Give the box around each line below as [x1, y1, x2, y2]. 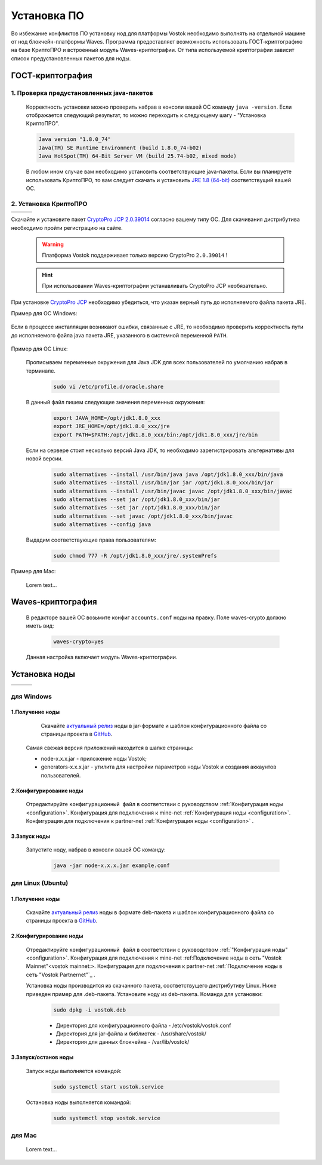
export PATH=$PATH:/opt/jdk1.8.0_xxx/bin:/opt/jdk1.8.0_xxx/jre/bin [53, 431, 258, 438]
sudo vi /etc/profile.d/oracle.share [53, 383, 164, 390]
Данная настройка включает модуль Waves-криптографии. [26, 654, 178, 661]
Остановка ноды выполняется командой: [26, 1099, 131, 1106]
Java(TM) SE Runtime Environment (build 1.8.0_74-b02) [38, 144, 202, 151]
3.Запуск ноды [11, 832, 51, 840]
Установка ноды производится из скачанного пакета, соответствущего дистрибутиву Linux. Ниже [26, 982, 277, 989]
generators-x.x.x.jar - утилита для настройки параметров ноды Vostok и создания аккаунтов [41, 763, 277, 770]
